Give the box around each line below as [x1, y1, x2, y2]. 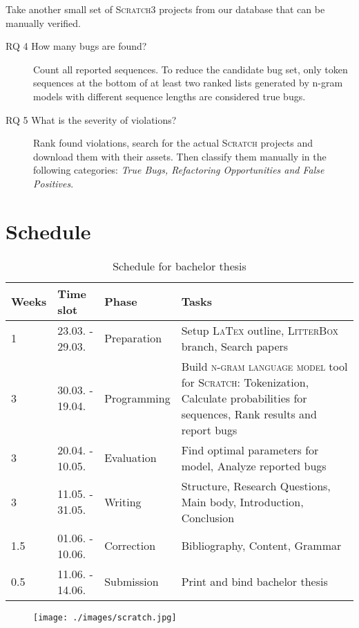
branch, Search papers [181, 338, 289, 354]
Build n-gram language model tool [181, 358, 348, 374]
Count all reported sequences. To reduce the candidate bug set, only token [33, 62, 348, 76]
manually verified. [6, 15, 81, 30]
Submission [104, 573, 159, 590]
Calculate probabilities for [181, 389, 307, 406]
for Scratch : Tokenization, [181, 373, 309, 390]
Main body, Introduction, [181, 493, 304, 510]
